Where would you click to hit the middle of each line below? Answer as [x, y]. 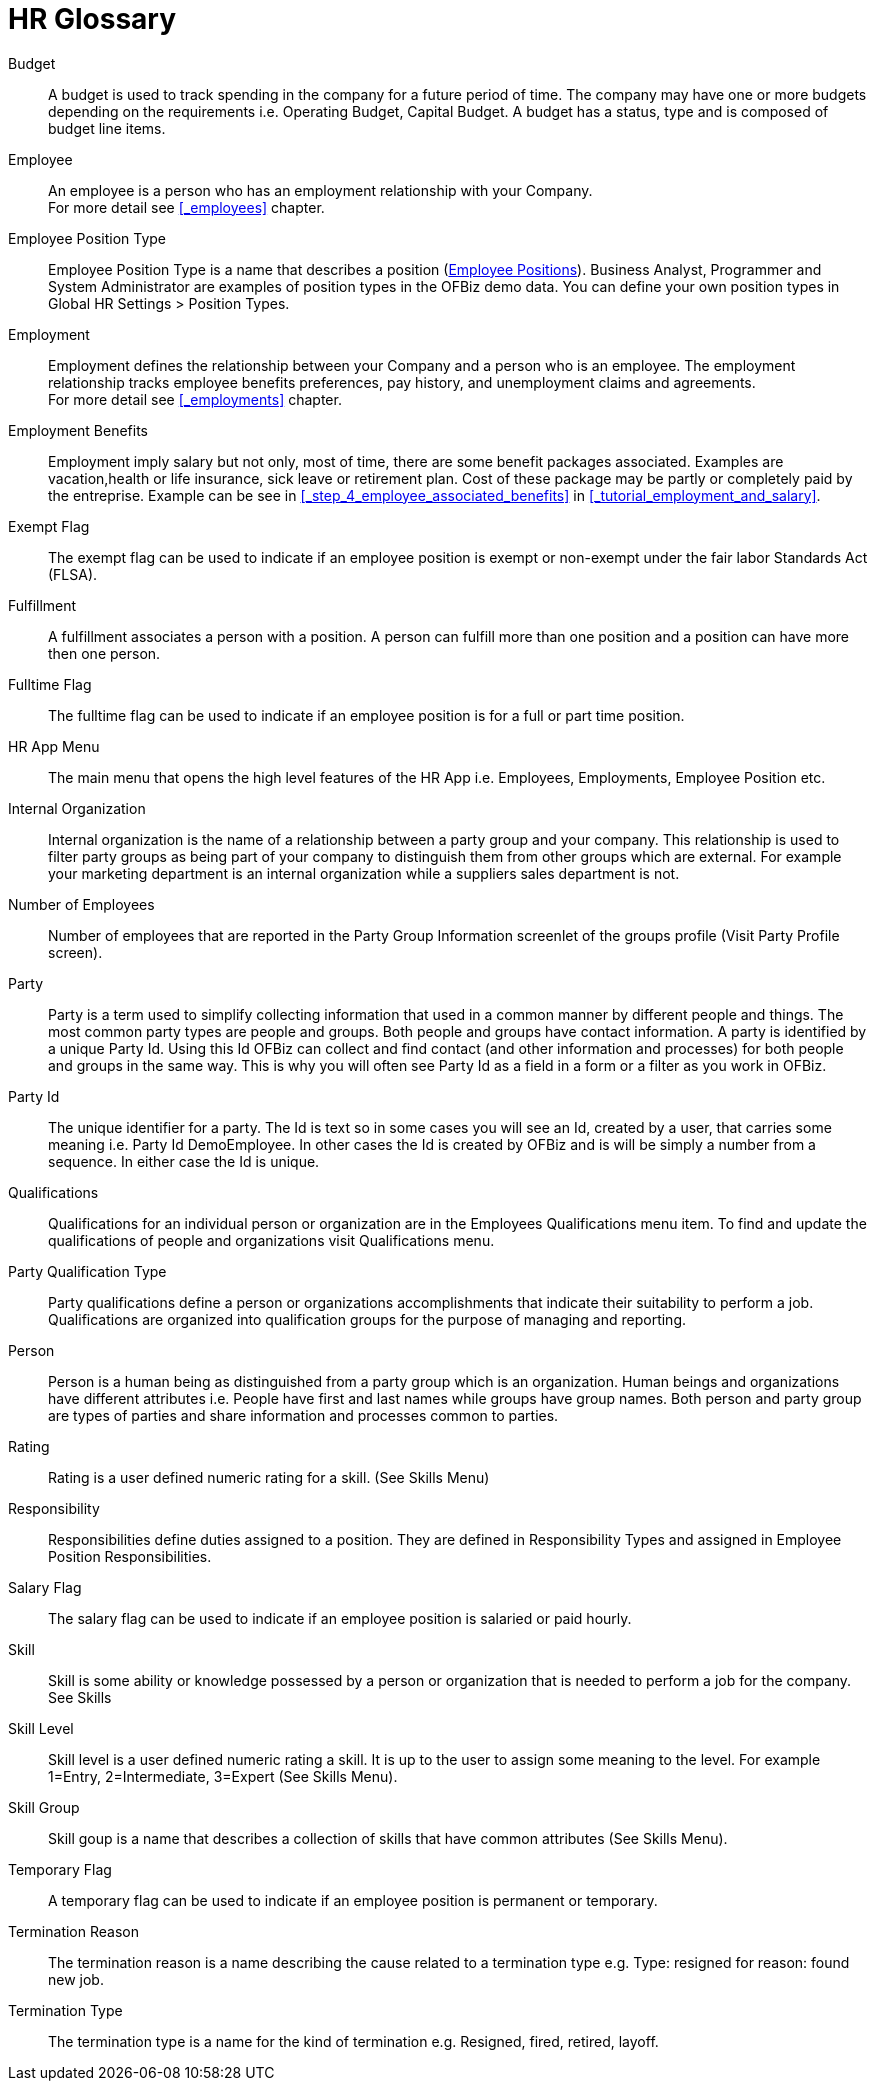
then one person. [104, 653]
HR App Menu [54, 746]
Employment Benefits [78, 430]
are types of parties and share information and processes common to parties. [303, 1415]
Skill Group [44, 1807]
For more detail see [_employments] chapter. [195, 399]
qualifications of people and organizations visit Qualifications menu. [271, 1240]
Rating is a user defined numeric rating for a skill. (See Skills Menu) [269, 1477]
